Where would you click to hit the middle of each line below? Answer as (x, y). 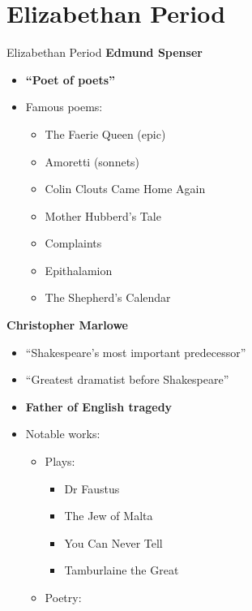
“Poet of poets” (70, 79)
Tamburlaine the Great (122, 570)
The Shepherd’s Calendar (108, 297)
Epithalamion (79, 270)
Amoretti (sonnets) (92, 161)
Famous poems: (64, 107)
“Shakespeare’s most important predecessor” (136, 352)
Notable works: (63, 434)
